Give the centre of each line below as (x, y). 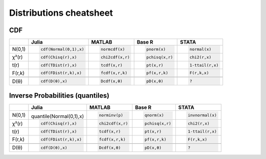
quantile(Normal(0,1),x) (58, 116)
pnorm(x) (156, 49)
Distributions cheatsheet (61, 13)
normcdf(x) (113, 49)
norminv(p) (111, 115)
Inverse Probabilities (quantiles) (59, 96)
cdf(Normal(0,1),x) (63, 49)
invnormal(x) (202, 115)
